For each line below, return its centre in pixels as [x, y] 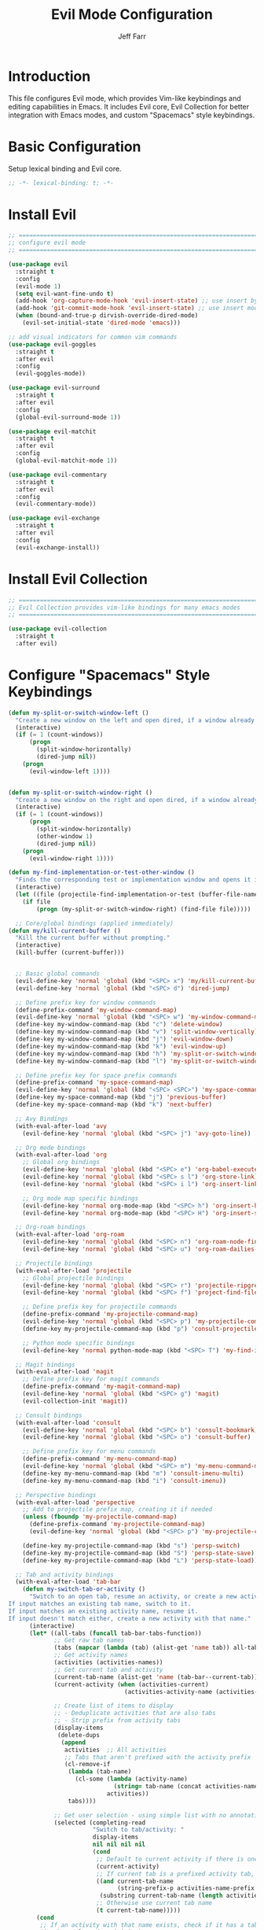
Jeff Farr [132, 36]
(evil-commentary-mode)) [56, 504]
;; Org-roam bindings [51, 1227]
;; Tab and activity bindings [64, 1575]
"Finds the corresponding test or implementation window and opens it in [138, 880]
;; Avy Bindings [42, 1118]
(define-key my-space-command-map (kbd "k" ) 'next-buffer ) [114, 1105]
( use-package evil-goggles [52, 344]
